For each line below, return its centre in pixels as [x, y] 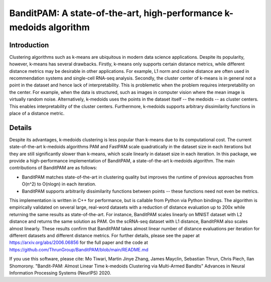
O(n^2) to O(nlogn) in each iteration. [59, 184]
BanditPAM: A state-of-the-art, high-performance [116, 13]
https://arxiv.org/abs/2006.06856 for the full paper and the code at [79, 243]
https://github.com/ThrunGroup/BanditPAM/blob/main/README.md [79, 249]
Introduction [29, 45]
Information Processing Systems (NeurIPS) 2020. [60, 273]
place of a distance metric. [37, 113]
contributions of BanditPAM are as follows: [53, 168]
